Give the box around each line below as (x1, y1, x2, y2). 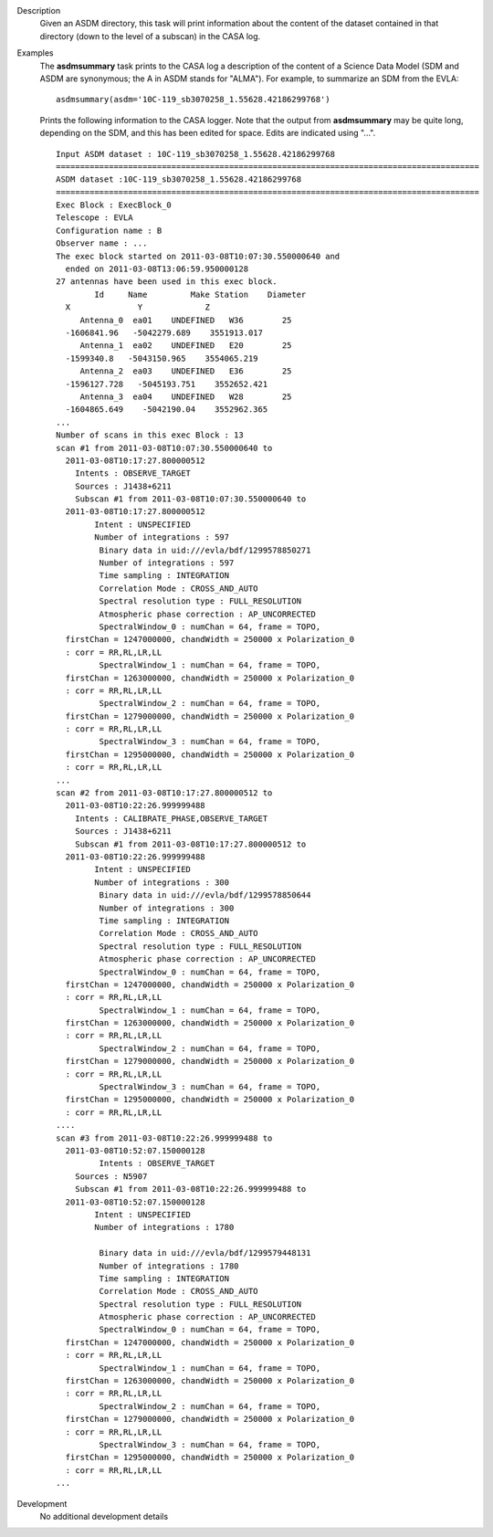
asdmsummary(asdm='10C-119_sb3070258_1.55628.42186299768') (56, 94, 330, 105)
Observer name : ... (56, 238, 148, 248)
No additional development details (39, 1511, 169, 1521)
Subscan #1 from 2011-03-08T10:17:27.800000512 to (74, 838, 307, 849)
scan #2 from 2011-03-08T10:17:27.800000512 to (56, 788, 273, 798)
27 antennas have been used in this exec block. (56, 277, 278, 287)
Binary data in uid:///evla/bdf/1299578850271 (99, 544, 311, 555)
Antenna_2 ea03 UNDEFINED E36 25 (79, 366, 292, 376)
